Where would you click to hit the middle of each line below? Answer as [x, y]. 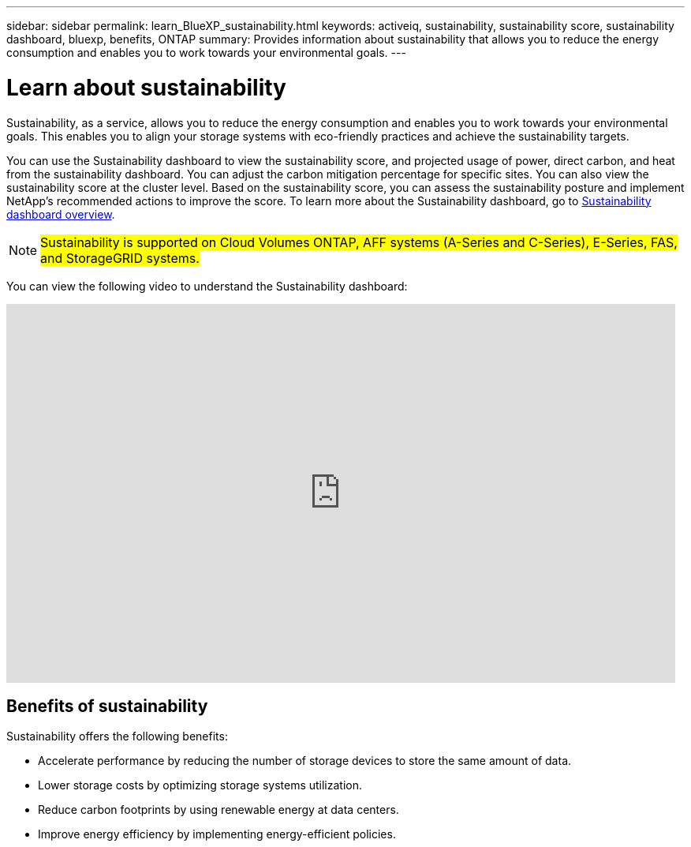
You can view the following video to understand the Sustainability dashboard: [207, 286]
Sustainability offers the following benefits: [117, 736]
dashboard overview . [61, 214]
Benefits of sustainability [107, 706]
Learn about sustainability [146, 87]
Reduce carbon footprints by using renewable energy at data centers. [219, 810]
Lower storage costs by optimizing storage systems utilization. [200, 785]
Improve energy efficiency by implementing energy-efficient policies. [217, 834]
